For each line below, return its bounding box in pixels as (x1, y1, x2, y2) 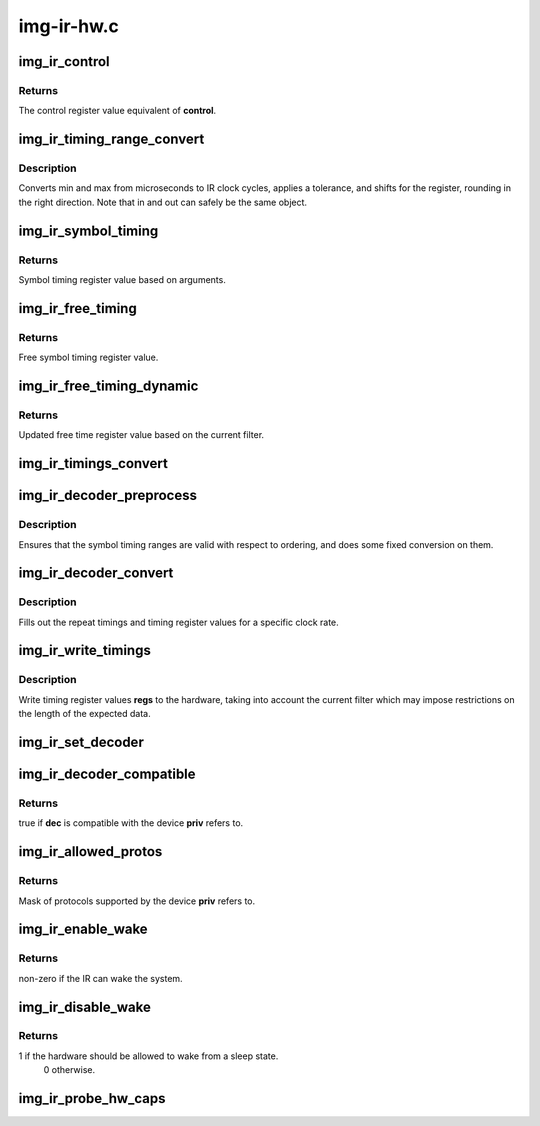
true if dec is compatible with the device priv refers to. (18, 817, 244, 829)
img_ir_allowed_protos (18, 843, 163, 860)
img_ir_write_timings (18, 642, 152, 659)
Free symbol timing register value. (18, 351, 159, 364)
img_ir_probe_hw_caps (18, 1090, 166, 1107)
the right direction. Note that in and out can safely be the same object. (18, 196, 308, 208)
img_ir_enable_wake (18, 921, 149, 938)
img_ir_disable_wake (18, 998, 152, 1015)
